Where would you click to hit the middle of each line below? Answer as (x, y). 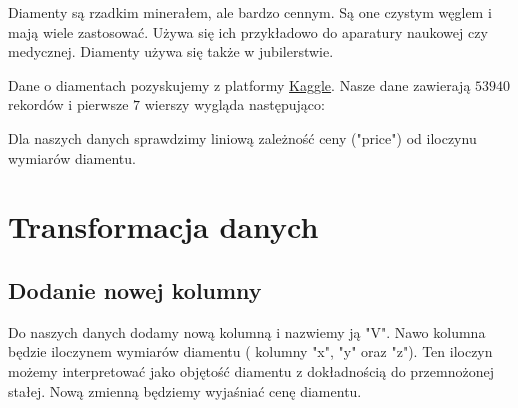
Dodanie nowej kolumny (135, 289)
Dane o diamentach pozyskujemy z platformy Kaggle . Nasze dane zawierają (239, 84)
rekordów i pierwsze (68, 104)
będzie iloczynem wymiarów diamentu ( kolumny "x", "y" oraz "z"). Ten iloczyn (250, 351)
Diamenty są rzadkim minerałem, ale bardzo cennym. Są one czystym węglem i (250, 12)
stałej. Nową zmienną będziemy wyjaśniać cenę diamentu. (185, 390)
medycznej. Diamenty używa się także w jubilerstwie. (171, 51)
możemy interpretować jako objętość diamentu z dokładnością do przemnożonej (251, 370)
